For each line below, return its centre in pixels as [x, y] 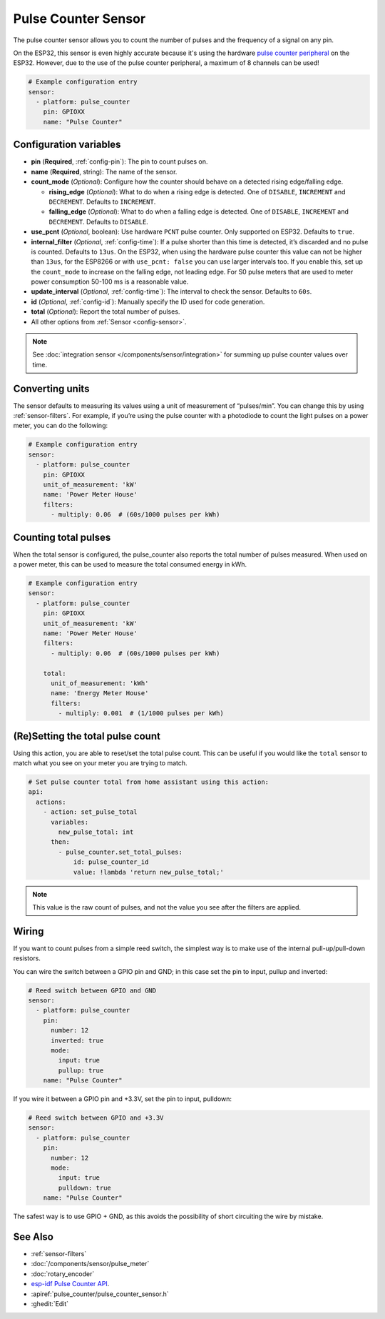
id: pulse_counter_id [111, 862]
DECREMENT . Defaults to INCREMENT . [102, 201]
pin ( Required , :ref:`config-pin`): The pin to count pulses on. [119, 161]
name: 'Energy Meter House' [100, 693]
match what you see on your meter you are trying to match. [101, 763]
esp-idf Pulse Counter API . [70, 1284]
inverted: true [77, 1040]
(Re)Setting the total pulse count [87, 736]
